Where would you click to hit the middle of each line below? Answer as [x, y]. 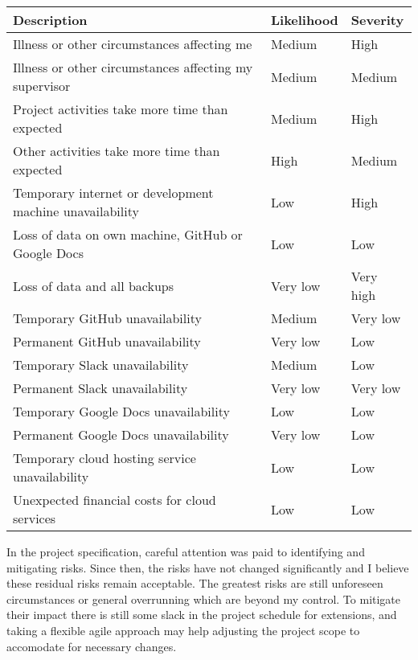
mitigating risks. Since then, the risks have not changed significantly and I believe [208, 567]
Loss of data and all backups [94, 285]
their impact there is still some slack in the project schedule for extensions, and [202, 615]
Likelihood [304, 20]
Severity [377, 20]
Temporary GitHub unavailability [107, 318]
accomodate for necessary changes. [92, 646]
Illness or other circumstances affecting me [133, 44]
